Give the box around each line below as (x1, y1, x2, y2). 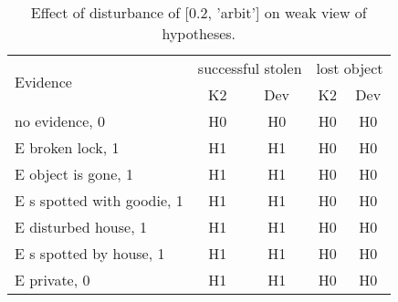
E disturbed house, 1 (15, 216, 147, 237)
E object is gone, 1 (15, 163, 134, 184)
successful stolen (197, 57, 302, 78)
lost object (316, 57, 383, 78)
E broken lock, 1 (15, 137, 120, 158)
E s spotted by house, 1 (15, 243, 165, 264)
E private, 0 (15, 269, 90, 290)
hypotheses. (162, 23, 236, 44)
